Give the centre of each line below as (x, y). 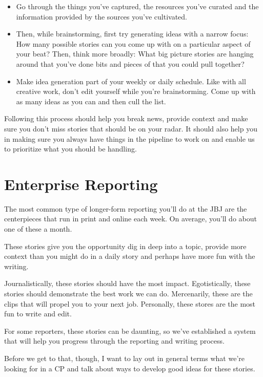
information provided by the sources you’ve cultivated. (102, 16)
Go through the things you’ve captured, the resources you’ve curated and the (137, 6)
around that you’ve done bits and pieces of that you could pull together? (130, 63)
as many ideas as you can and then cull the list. (91, 101)
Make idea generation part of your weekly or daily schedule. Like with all (131, 81)
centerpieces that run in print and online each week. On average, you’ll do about (130, 219)
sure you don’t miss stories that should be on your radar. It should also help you (131, 128)
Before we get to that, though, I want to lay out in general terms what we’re (124, 358)
